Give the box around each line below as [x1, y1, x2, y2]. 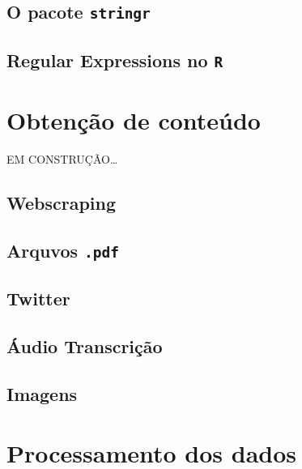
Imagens [6, 381, 78, 406]
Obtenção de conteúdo [6, 103, 261, 136]
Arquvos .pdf [6, 237, 120, 262]
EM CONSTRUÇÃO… [6, 150, 118, 167]
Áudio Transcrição [6, 333, 163, 358]
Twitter [6, 285, 70, 310]
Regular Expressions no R [6, 47, 223, 72]
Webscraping [6, 190, 117, 215]
